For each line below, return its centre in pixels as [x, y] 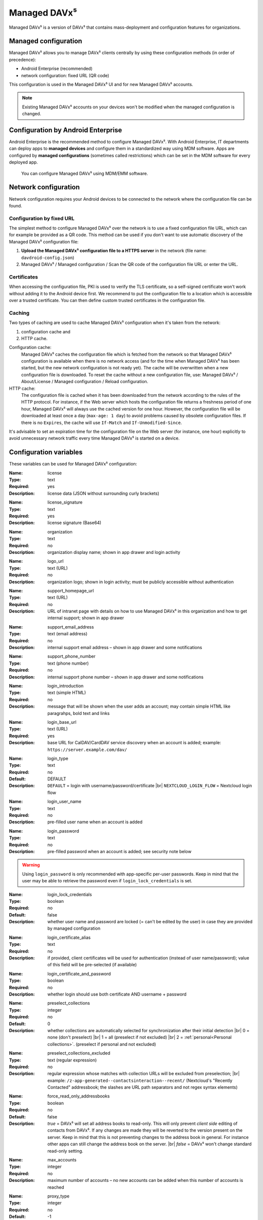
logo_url [56, 561]
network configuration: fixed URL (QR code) [65, 75]
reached [56, 1187]
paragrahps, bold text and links [78, 713]
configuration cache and [46, 331]
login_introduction [66, 686]
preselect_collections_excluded [79, 1053]
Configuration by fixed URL [42, 218]
